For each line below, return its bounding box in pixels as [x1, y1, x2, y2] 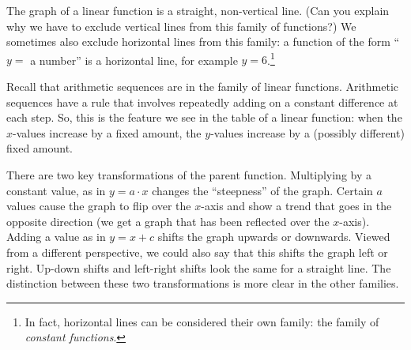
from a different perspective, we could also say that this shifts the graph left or [6, 243, 388, 260]
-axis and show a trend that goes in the [201, 198, 392, 214]
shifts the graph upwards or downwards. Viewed [157, 228, 390, 245]
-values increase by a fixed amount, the [13, 124, 202, 141]
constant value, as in [6, 182, 106, 198]
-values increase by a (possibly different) [210, 124, 405, 141]
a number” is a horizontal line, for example [30, 51, 238, 68]
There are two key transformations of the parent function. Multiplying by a [6, 167, 371, 183]
